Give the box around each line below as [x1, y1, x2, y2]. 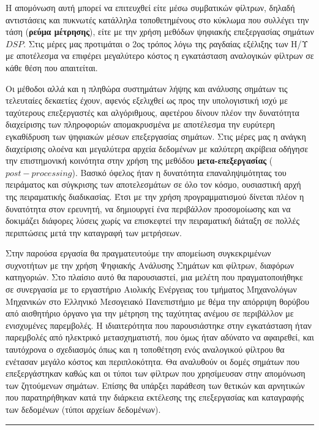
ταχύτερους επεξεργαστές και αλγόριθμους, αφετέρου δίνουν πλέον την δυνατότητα [6, 106, 299, 118]
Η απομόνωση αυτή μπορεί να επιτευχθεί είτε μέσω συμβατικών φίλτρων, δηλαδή [6, 1, 295, 13]
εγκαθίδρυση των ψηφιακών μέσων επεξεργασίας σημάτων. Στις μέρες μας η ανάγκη [6, 129, 306, 142]
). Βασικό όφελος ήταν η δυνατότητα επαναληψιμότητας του [72, 166, 287, 179]
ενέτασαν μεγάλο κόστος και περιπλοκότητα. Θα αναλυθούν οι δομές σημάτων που [6, 355, 300, 367]
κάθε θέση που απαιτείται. [6, 61, 98, 74]
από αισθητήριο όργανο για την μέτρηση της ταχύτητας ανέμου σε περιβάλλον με [6, 307, 294, 320]
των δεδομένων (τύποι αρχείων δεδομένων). [6, 403, 161, 415]
